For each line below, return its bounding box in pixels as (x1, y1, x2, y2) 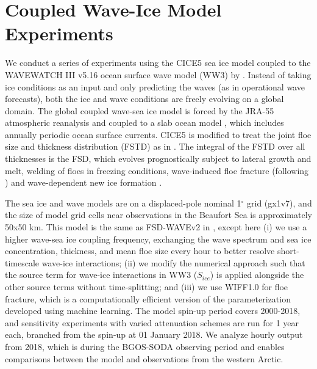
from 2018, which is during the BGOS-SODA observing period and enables (5, 340, 285, 353)
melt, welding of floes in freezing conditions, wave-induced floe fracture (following (5, 164, 309, 177)
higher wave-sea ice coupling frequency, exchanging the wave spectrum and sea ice (5, 232, 312, 245)
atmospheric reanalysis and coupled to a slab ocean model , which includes (5, 116, 284, 129)
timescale (5, 256, 40, 269)
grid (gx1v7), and (247, 196, 312, 209)
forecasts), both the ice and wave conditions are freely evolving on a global (5, 92, 284, 105)
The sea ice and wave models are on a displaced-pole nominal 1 (5, 196, 241, 209)
